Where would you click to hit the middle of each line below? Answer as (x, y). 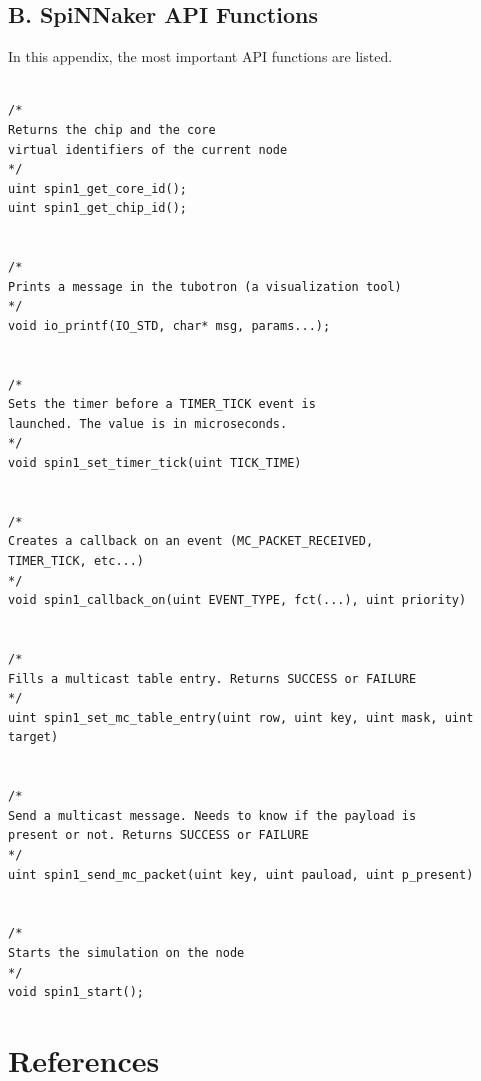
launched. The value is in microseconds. (148, 423)
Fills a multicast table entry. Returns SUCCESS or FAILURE (212, 678)
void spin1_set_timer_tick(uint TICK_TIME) (155, 463)
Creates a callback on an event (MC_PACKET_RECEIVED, (191, 541)
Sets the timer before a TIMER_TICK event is (162, 404)
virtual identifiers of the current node (148, 149)
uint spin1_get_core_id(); (97, 188)
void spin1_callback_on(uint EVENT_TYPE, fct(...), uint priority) (237, 600)
